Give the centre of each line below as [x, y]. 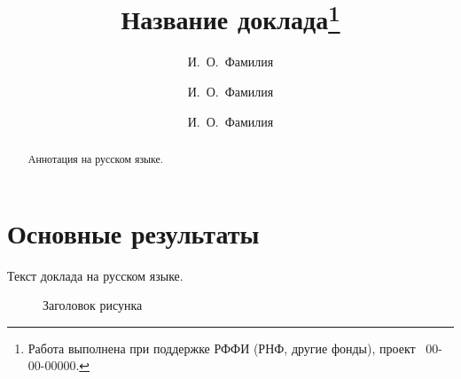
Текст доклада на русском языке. [95, 275]
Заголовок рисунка [93, 305]
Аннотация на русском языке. [96, 159]
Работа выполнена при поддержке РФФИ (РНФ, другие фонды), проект [222, 348]
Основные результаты [133, 232]
